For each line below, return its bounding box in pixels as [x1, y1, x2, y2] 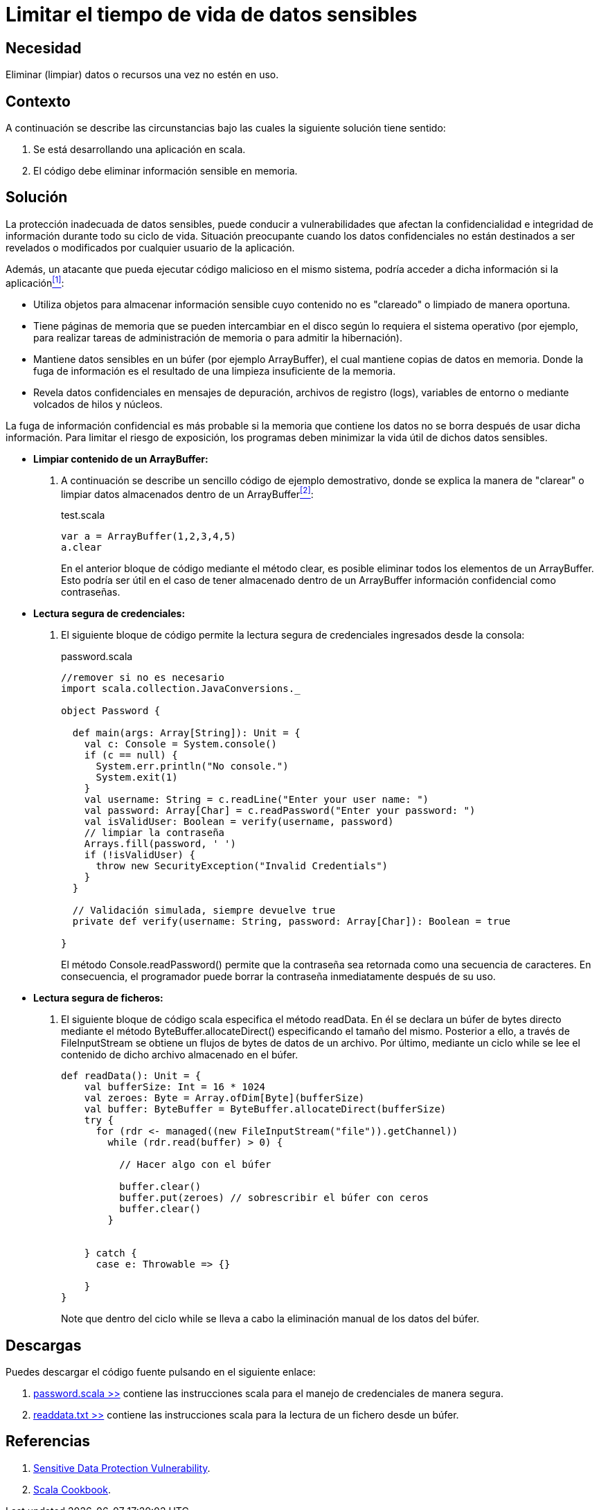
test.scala [61, 509, 105, 522]
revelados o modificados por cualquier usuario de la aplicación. [6, 241, 295, 254]
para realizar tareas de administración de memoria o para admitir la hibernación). [33, 331, 402, 344]
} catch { [84, 1247, 137, 1259]
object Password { [61, 705, 161, 717]
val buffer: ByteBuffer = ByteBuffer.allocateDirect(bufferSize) [84, 1103, 447, 1115]
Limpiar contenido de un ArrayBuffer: [33, 452, 208, 465]
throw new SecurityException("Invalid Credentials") [96, 860, 388, 872]
